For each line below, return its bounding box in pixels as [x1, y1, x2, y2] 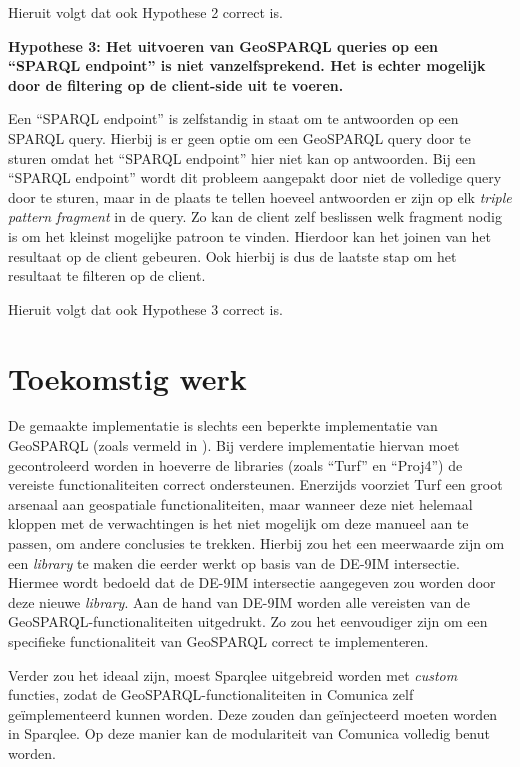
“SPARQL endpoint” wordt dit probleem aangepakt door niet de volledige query [8, 167, 502, 188]
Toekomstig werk [8, 357, 247, 398]
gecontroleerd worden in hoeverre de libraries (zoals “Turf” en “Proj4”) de [8, 454, 463, 475]
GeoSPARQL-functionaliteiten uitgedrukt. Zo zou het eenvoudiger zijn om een [8, 611, 488, 632]
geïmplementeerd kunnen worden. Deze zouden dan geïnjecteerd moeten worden [8, 703, 498, 724]
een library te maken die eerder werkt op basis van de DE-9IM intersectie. [8, 552, 460, 573]
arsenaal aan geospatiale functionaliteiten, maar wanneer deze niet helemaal [8, 493, 473, 514]
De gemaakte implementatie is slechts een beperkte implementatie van [8, 415, 438, 436]
